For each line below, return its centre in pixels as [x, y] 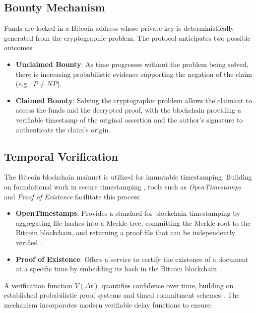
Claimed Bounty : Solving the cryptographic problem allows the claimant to [134, 100]
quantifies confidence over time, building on [167, 285]
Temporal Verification [61, 156]
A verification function [38, 285]
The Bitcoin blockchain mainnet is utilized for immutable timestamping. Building [128, 177]
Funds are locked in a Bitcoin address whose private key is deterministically [119, 28]
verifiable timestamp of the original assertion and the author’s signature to [129, 119]
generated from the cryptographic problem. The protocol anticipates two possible [128, 37]
